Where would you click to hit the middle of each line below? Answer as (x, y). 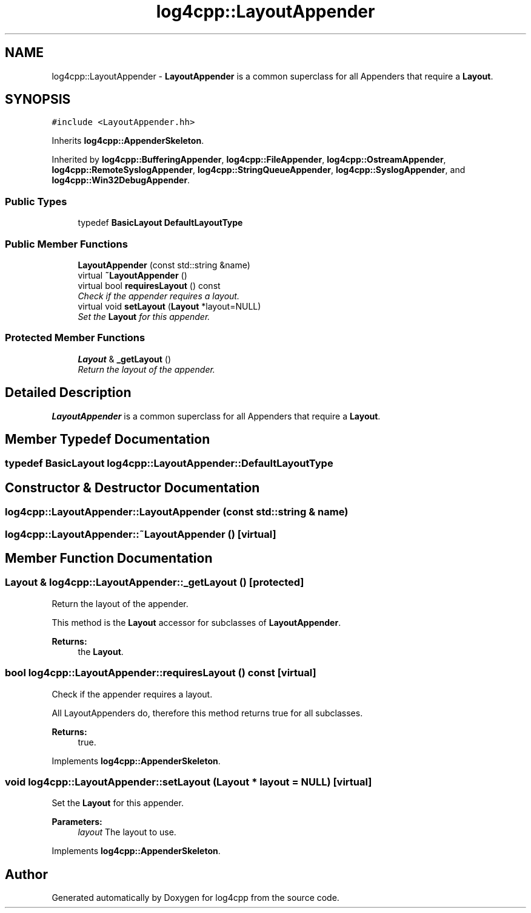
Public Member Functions (66, 244)
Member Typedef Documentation (108, 439)
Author (26, 874)
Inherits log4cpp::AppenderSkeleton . (128, 141)
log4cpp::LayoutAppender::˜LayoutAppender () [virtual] (141, 534)
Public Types (36, 201)
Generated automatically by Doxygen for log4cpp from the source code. (195, 898)
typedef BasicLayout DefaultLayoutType (160, 223)
